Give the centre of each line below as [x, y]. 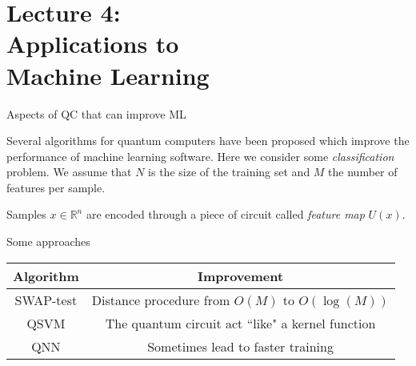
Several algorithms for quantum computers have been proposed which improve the [208, 141]
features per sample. [56, 187]
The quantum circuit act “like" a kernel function [240, 323]
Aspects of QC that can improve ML [96, 113]
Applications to [93, 44]
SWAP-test [46, 300]
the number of [363, 172]
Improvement [241, 276]
